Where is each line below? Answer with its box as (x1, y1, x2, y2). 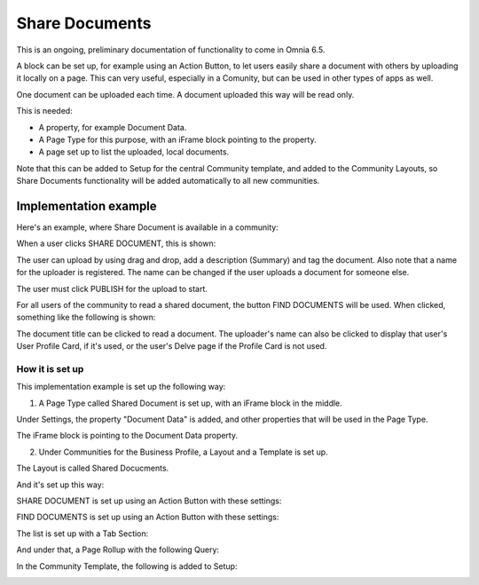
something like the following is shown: (16, 312, 156, 323)
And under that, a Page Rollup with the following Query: (16, 544, 220, 555)
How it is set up (16, 362, 84, 375)
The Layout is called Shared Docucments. (16, 462, 169, 474)
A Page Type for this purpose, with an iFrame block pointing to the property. (38, 134, 317, 145)
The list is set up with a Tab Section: (16, 528, 149, 539)
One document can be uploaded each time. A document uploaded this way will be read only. (16, 89, 355, 99)
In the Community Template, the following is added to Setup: (16, 560, 238, 572)
